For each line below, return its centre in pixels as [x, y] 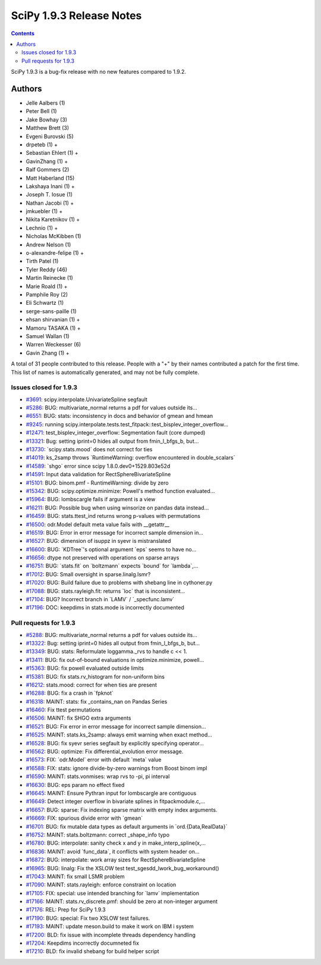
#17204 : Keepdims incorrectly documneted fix [83, 943]
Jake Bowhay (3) [47, 120]
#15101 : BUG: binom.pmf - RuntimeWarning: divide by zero [97, 483]
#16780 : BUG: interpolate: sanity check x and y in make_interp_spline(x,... [116, 843]
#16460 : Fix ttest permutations [63, 710]
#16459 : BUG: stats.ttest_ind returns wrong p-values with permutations [113, 516]
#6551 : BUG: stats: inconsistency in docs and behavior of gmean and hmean [119, 416]
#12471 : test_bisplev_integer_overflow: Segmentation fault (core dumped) [116, 433]
